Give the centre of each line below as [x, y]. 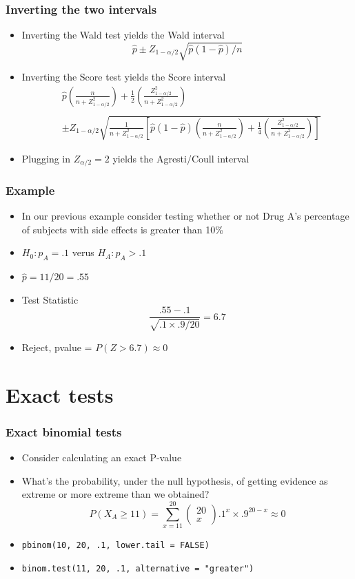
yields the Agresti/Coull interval [181, 158]
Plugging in [46, 158]
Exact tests [60, 394]
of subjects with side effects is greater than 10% [122, 229]
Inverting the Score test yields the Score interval [124, 77]
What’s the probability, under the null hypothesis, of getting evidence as [175, 480]
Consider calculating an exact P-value [102, 457]
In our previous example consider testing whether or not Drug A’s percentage [185, 216]
